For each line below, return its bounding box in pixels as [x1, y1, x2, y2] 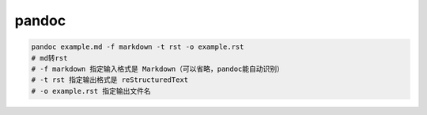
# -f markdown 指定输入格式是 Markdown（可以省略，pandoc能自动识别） [31, 64, 285, 73]
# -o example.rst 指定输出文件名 [31, 87, 151, 95]
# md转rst [31, 54, 68, 62]
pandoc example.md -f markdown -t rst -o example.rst [31, 43, 244, 51]
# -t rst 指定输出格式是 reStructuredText [31, 76, 189, 84]
